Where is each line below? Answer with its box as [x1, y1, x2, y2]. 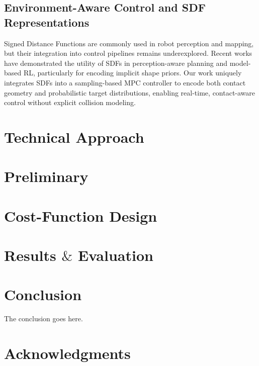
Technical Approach [4, 126, 144, 147]
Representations [4, 14, 90, 30]
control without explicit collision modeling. [4, 97, 136, 108]
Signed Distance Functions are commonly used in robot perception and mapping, [4, 38, 254, 48]
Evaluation [77, 245, 153, 265]
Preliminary [4, 166, 89, 187]
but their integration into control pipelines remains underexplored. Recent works [4, 48, 252, 58]
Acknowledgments [4, 343, 131, 363]
